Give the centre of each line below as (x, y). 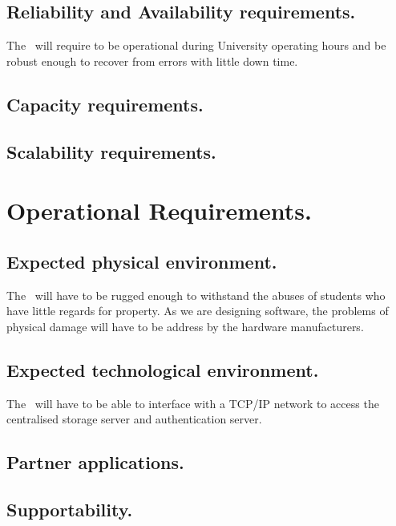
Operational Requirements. (159, 210)
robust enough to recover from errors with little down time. (152, 61)
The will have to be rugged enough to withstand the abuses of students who (196, 295)
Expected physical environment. (142, 261)
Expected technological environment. (163, 369)
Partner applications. (95, 462)
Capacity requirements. (105, 104)
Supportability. (70, 509)
